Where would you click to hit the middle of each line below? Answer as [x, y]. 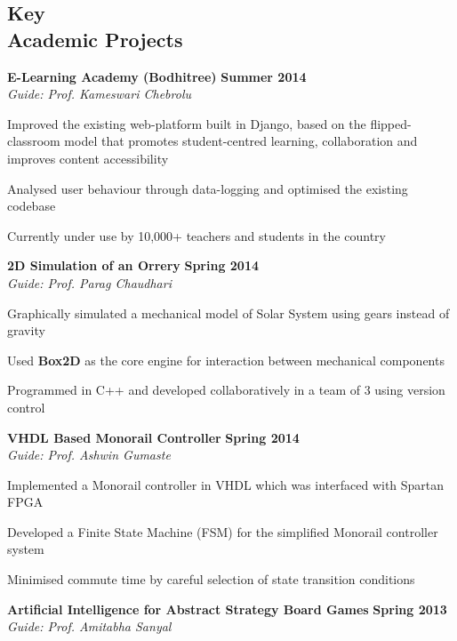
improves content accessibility [88, 158]
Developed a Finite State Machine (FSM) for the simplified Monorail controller [223, 531]
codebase [32, 206]
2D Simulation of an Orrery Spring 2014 [133, 265]
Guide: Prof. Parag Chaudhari [89, 282]
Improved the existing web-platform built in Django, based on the [187, 123]
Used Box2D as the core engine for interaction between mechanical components [226, 360]
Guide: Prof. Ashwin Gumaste [89, 455]
